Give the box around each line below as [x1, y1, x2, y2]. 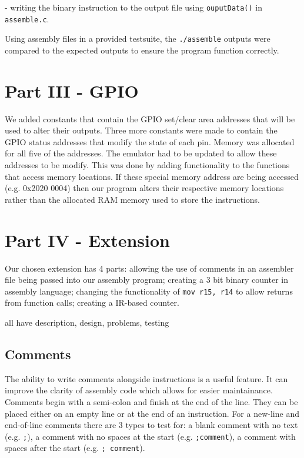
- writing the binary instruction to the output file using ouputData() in [5, 1, 263, 13]
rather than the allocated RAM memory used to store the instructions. [5, 193, 260, 205]
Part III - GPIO [5, 78, 139, 102]
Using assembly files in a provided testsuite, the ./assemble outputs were [5, 32, 270, 45]
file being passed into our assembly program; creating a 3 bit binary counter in [5, 273, 289, 286]
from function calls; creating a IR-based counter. [5, 296, 179, 309]
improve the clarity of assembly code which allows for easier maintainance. [5, 384, 273, 396]
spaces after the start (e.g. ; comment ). [5, 442, 145, 454]
